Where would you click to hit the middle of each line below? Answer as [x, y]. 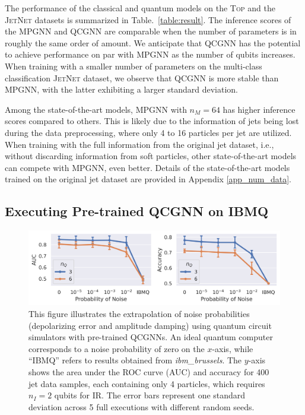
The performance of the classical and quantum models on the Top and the [140, 8]
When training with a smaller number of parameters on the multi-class [134, 66]
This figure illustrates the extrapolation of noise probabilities [139, 313]
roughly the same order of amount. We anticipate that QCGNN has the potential [153, 42]
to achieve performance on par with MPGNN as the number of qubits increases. [150, 54]
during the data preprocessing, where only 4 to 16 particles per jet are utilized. [148, 132]
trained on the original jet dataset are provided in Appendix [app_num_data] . [148, 179]
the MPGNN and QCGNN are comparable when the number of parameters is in [151, 31]
